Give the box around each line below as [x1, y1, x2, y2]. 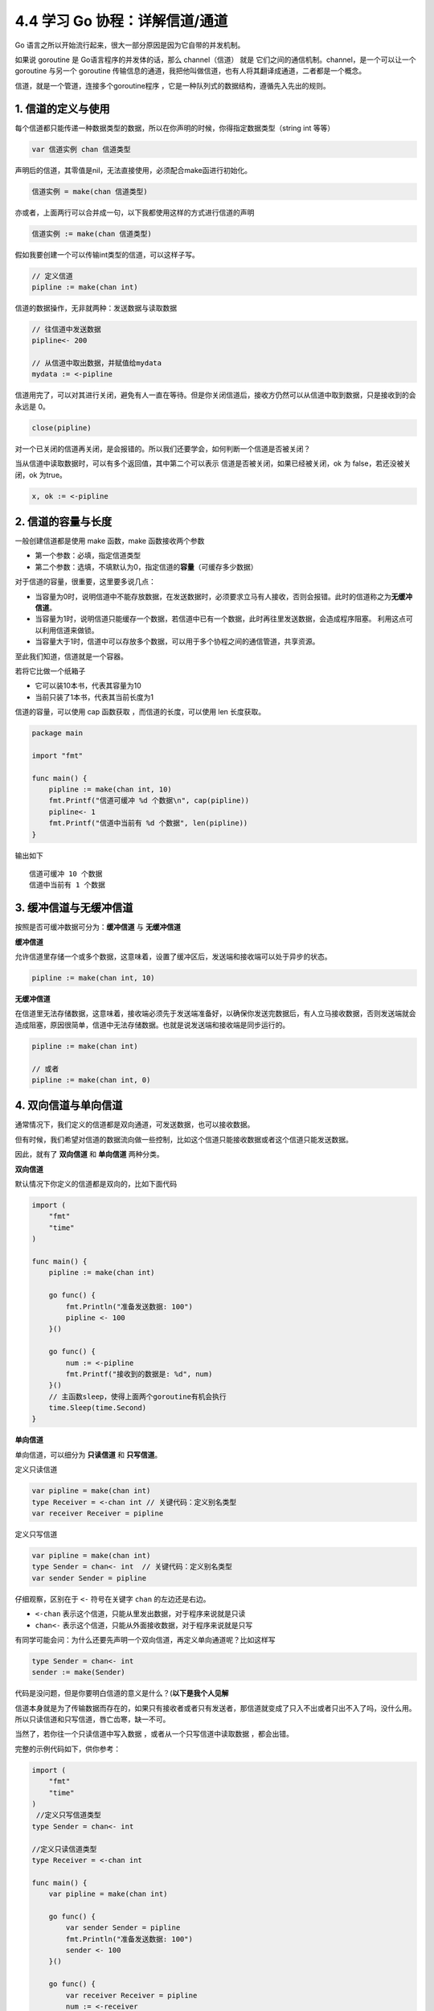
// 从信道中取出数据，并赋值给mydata [31, 359, 162, 368]
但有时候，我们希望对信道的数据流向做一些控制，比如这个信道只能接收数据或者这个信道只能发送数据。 [14, 1134, 353, 1144]
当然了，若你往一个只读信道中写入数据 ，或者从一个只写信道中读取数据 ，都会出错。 [14, 1729, 293, 1739]
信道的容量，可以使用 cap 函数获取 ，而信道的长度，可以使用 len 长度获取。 [14, 707, 266, 717]
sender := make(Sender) [31, 1668, 126, 1677]
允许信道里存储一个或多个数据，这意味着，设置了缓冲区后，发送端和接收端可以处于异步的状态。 [14, 952, 332, 961]
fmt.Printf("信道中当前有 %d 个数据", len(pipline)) [48, 819, 248, 828]
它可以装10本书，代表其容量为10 [35, 681, 142, 691]
